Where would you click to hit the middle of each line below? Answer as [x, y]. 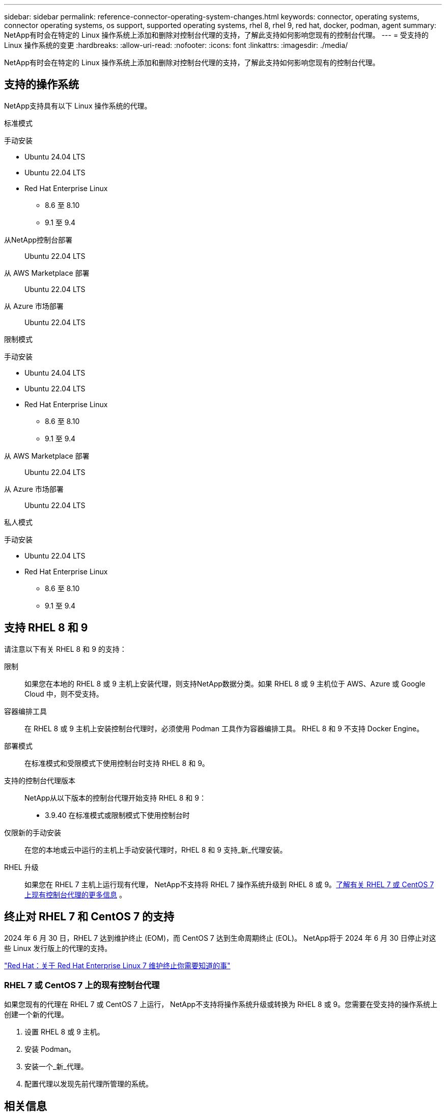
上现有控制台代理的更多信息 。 [75, 894]
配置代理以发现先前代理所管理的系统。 [89, 1084]
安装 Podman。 [50, 1049]
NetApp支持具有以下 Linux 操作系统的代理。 [78, 105]
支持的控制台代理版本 [40, 780]
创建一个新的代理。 [36, 1015]
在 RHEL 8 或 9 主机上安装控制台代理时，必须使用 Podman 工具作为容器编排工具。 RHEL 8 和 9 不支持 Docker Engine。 [224, 728]
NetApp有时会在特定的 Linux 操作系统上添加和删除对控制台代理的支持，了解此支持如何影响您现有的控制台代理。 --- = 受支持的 [216, 35]
